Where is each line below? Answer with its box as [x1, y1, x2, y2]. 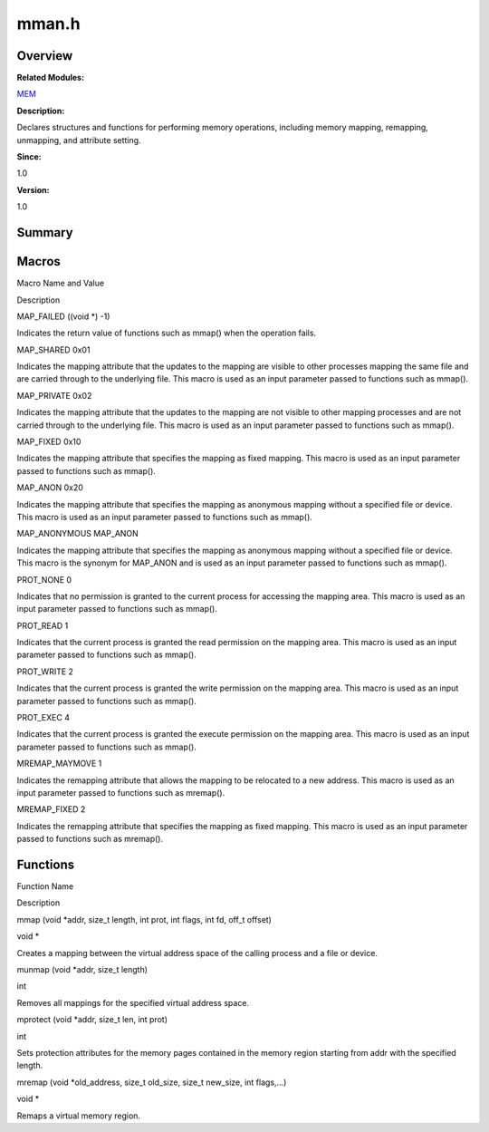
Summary [16, 225, 73, 240]
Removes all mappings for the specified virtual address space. [16, 997, 249, 1008]
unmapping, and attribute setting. [16, 134, 141, 145]
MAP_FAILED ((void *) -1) [16, 311, 110, 322]
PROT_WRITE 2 [16, 666, 74, 677]
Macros [16, 254, 61, 269]
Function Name [16, 881, 74, 892]
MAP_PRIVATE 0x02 [16, 390, 92, 401]
